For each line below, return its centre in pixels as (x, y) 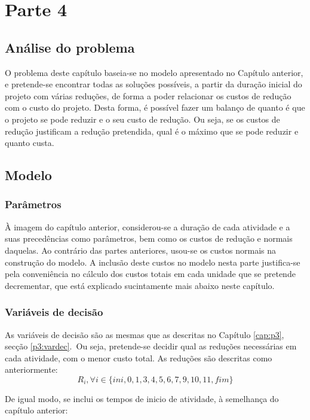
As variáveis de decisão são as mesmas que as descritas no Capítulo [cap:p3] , (145, 334)
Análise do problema (70, 47)
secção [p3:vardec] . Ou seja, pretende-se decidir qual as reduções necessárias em (151, 346)
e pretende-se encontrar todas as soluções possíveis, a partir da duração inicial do (154, 84)
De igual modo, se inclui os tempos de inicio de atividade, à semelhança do (142, 398)
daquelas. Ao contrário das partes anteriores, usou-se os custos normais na (141, 250)
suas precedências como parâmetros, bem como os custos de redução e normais (149, 238)
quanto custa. (30, 143)
